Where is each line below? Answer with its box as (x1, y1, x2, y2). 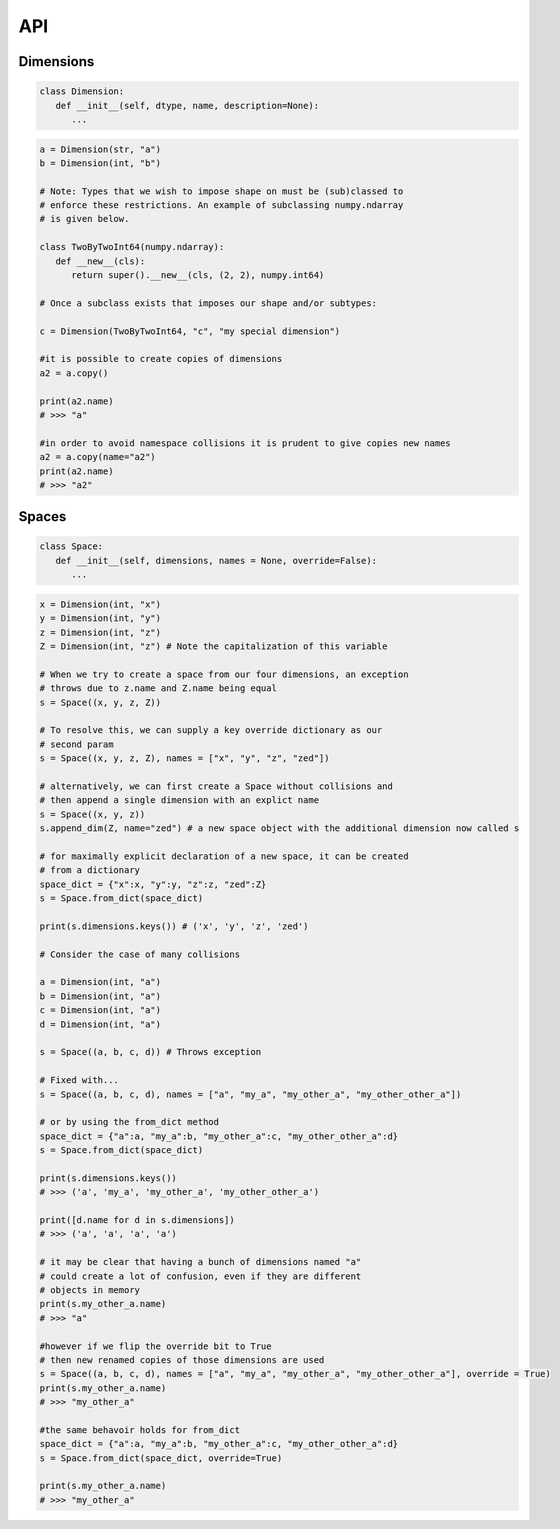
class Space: (39, 541, 104, 552)
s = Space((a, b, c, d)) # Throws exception (39, 1046, 262, 1058)
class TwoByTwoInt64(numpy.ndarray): (39, 241, 225, 253)
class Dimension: (39, 86, 125, 97)
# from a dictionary (39, 865, 140, 876)
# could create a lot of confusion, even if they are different (39, 1270, 362, 1282)
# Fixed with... (39, 1075, 120, 1086)
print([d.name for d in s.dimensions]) (39, 1215, 235, 1226)
